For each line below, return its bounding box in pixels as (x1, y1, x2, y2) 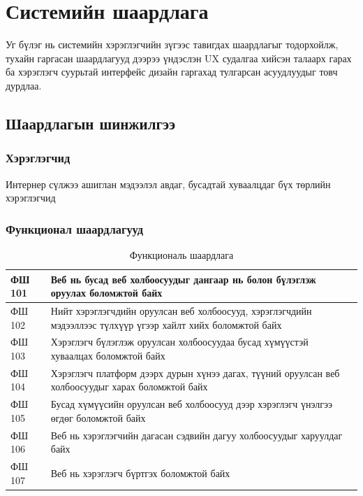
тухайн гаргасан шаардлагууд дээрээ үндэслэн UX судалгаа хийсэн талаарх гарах (6, 50, 352, 65)
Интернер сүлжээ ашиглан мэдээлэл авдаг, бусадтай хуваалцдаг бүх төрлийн (6, 176, 331, 191)
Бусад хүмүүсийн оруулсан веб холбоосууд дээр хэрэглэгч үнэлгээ (50, 397, 333, 411)
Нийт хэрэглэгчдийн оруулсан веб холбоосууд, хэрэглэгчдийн (50, 303, 312, 318)
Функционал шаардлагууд (6, 220, 144, 237)
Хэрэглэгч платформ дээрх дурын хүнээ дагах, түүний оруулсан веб (50, 365, 340, 380)
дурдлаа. (6, 78, 42, 92)
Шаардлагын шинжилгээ (6, 112, 176, 134)
